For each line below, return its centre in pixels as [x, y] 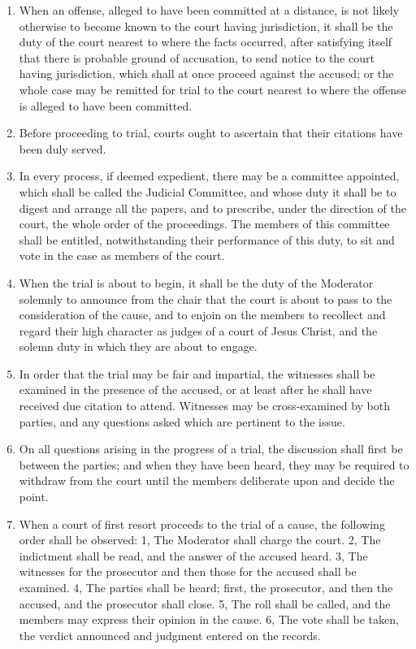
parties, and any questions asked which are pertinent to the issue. [182, 421]
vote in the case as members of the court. [122, 255]
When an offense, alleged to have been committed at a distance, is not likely [209, 10]
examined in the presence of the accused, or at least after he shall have [195, 389]
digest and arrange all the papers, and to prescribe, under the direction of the [212, 208]
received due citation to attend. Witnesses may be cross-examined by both [204, 406]
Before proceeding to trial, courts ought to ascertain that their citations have [211, 133]
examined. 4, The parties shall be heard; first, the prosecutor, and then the [206, 587]
